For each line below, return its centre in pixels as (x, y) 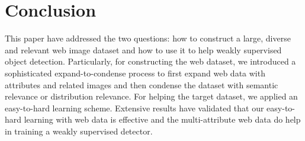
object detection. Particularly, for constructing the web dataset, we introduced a (150, 61)
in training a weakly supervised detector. (79, 131)
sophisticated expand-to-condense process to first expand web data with (135, 73)
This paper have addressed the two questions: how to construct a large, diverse (148, 38)
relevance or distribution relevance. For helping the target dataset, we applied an (151, 96)
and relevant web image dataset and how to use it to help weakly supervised (143, 49)
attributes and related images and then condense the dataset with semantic (142, 84)
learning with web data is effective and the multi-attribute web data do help (162, 119)
